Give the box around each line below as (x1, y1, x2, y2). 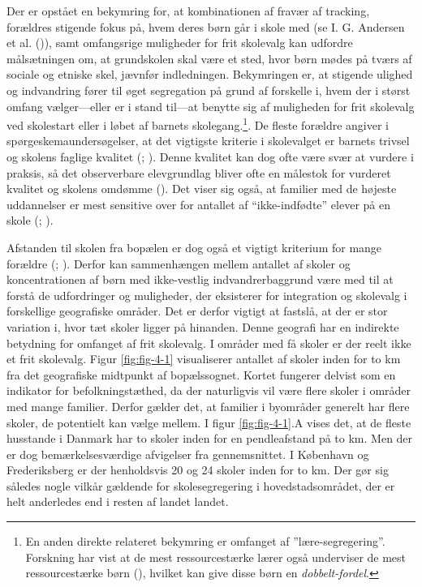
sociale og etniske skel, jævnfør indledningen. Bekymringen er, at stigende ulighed (6, 66, 413, 83)
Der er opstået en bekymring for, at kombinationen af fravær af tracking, (6, 2, 370, 19)
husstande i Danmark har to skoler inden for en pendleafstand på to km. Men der (6, 430, 413, 447)
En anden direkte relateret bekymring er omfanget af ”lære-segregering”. (25, 533, 385, 550)
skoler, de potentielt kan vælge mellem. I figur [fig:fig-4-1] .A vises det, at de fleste (6, 413, 411, 431)
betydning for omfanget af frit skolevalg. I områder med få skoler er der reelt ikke (6, 334, 411, 351)
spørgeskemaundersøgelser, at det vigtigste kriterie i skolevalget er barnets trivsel (6, 132, 410, 149)
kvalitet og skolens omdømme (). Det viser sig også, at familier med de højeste (6, 180, 397, 197)
